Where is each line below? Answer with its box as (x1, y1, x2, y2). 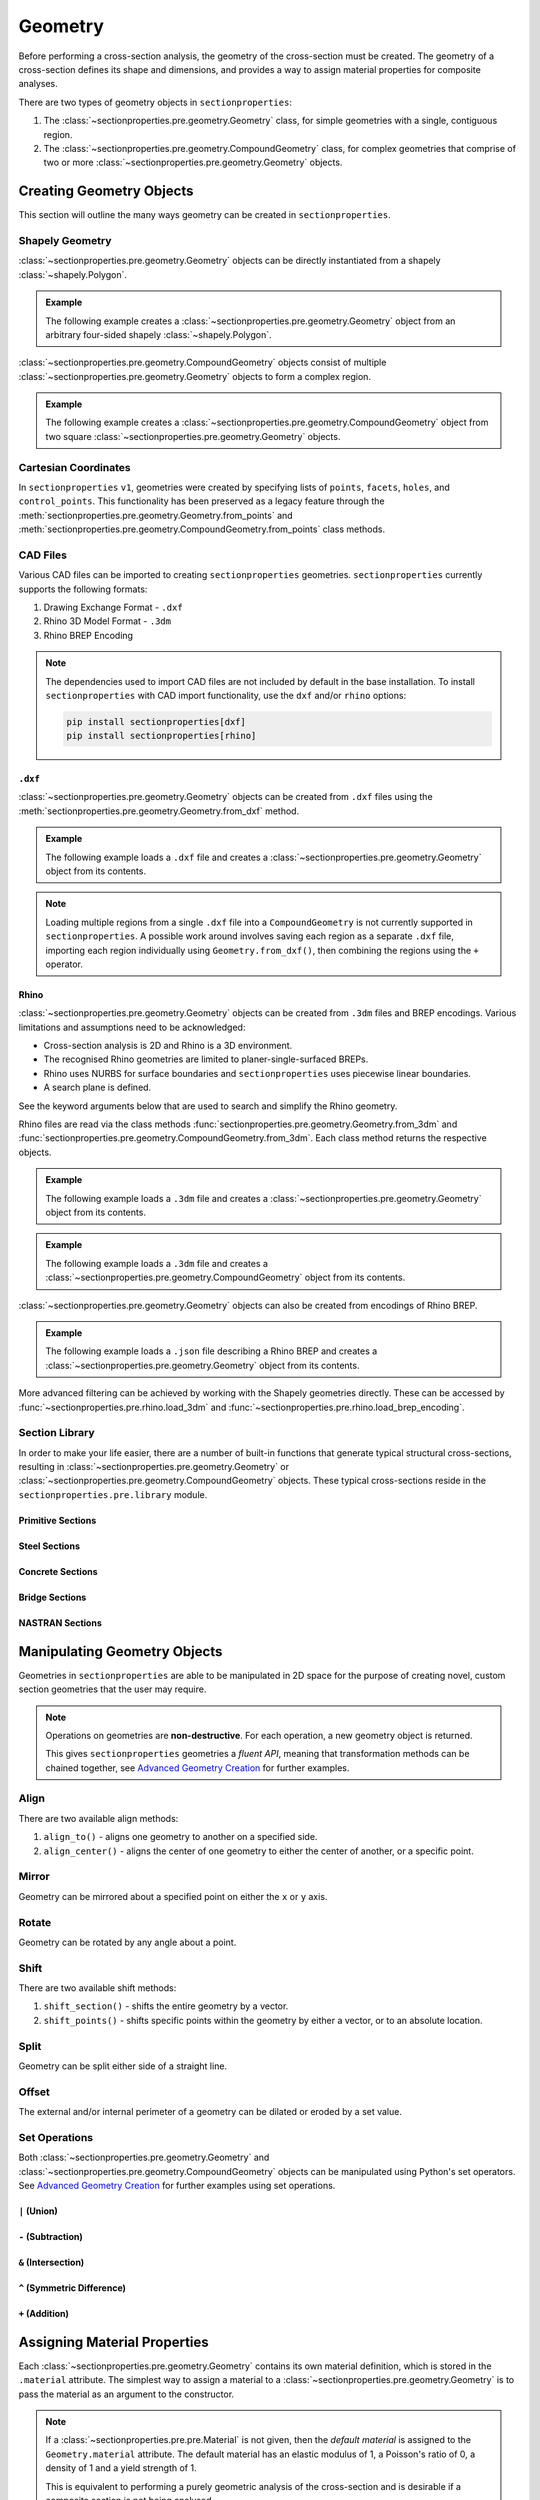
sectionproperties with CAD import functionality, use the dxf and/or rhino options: (45, 690, 407, 702)
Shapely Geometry (18, 233, 112, 247)
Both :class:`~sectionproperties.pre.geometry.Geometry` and (18, 2151, 270, 2164)
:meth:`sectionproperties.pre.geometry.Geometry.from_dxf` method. (18, 805, 300, 817)
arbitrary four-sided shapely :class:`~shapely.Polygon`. (45, 328, 272, 340)
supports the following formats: (18, 583, 148, 595)
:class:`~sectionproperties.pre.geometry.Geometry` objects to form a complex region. (18, 370, 372, 382)
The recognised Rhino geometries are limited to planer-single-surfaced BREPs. (43, 1053, 369, 1065)
